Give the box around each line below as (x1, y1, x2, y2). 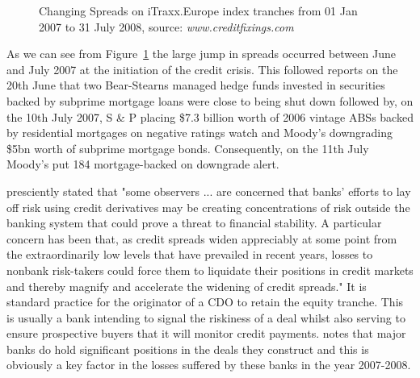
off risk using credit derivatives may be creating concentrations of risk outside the (6, 198, 410, 215)
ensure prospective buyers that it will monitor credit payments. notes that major (6, 325, 406, 342)
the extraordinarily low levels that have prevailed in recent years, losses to (6, 246, 373, 263)
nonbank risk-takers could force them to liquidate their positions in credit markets (6, 261, 414, 278)
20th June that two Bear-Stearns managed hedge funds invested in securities (6, 77, 385, 93)
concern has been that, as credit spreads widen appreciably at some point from (6, 230, 397, 247)
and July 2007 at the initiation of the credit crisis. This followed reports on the (6, 60, 398, 77)
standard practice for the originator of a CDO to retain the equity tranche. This (6, 293, 404, 310)
